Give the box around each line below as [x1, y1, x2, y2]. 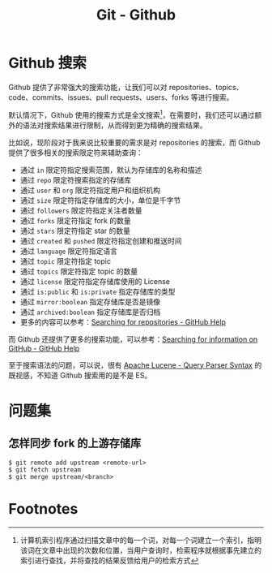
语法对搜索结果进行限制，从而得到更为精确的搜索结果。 [22, 120, 207, 130]
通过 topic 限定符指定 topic [19, 256, 112, 265]
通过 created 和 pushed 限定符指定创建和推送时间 [19, 235, 182, 245]
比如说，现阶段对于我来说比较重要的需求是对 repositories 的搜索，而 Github [8, 137, 261, 147]
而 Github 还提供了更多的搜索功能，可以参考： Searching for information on [8, 334, 258, 344]
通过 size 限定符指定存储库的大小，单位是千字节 [19, 195, 181, 205]
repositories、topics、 [168, 82, 244, 92]
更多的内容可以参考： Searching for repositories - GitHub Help [19, 317, 227, 326]
